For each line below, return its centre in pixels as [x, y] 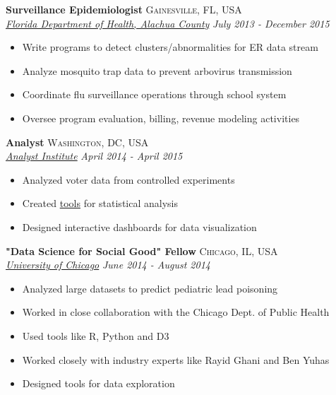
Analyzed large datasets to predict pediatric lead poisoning [150, 288]
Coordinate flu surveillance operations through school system [154, 94]
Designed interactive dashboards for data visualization [139, 226]
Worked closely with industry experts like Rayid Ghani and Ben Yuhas [176, 359]
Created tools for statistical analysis [100, 203]
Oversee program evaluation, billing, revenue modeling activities [161, 118]
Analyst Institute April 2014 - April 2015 [94, 156]
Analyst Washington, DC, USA [77, 142]
